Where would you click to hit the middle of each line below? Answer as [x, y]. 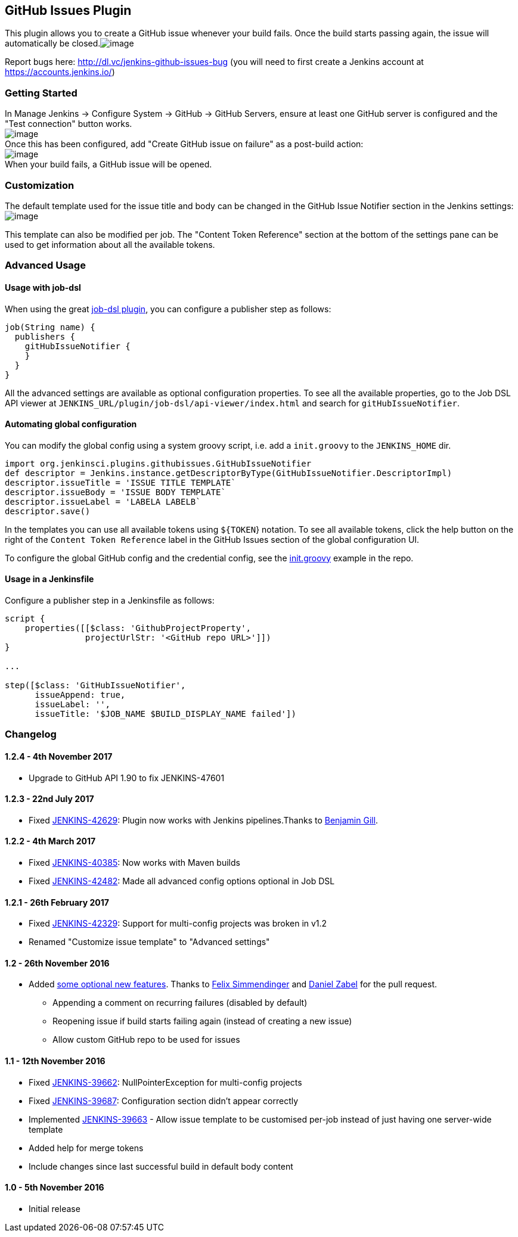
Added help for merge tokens [86, 1148]
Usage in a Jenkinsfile [49, 579]
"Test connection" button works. [69, 124]
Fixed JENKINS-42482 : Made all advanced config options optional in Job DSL [182, 881]
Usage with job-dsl [43, 287]
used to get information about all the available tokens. [110, 244]
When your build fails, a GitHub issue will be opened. [108, 164]
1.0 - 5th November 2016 [55, 1188]
